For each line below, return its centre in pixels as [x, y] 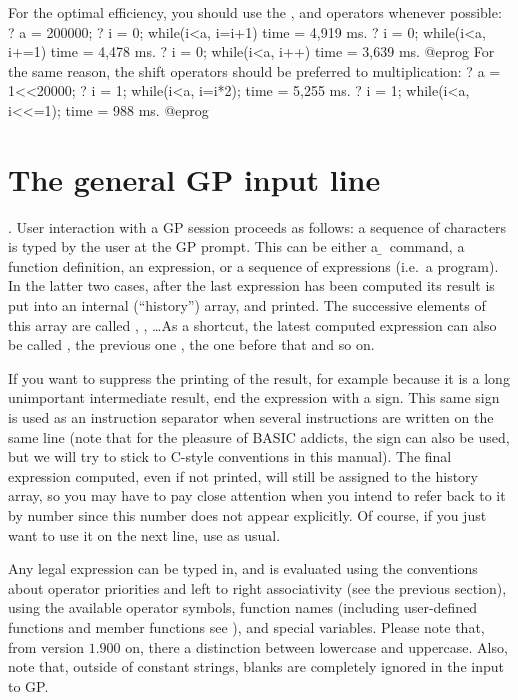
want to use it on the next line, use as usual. [144, 534]
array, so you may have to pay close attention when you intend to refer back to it [257, 495]
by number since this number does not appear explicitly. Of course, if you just [247, 515]
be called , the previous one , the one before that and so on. [191, 344]
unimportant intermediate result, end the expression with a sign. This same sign [254, 397]
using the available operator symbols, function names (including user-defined [243, 607]
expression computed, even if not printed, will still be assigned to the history [243, 475]
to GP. [28, 685]
